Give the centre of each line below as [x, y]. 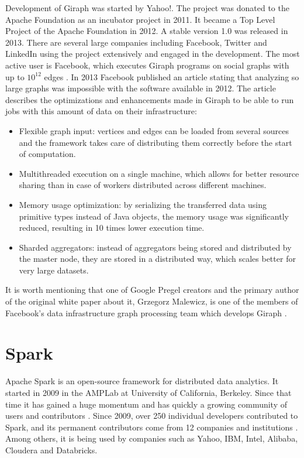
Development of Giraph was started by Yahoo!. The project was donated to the [147, 8]
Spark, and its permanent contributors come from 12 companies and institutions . [152, 427]
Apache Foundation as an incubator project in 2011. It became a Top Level [140, 19]
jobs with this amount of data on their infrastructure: [101, 111]
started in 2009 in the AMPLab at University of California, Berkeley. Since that [148, 392]
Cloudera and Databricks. [51, 450]
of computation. [47, 154]
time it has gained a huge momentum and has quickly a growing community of [146, 404]
